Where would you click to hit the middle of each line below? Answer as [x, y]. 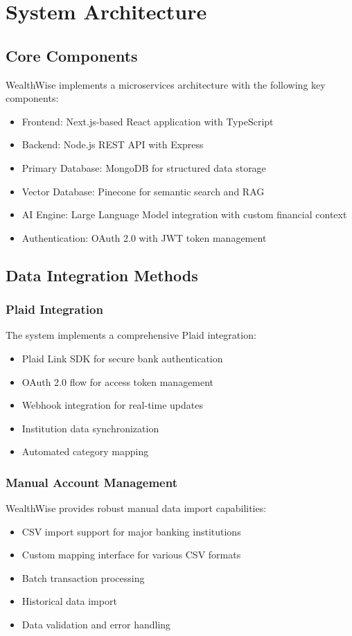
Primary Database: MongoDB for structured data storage [144, 167]
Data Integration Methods [102, 275]
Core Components [72, 55]
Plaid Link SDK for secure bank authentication [122, 358]
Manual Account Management [91, 482]
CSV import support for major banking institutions [131, 531]
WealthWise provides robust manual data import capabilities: [136, 508]
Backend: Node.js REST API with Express [113, 144]
